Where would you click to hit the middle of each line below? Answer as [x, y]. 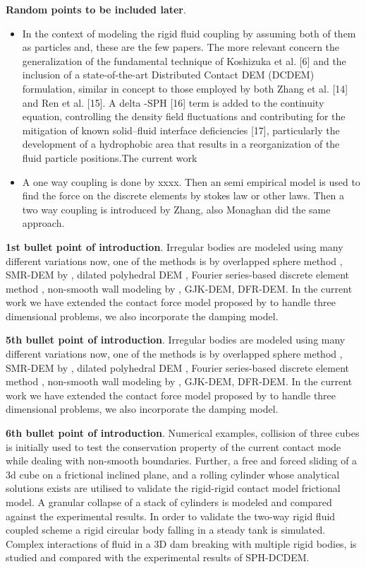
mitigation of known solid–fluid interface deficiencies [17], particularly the [181, 130]
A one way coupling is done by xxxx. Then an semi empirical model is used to [191, 181]
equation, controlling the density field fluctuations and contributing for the [184, 116]
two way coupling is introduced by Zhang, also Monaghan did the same [176, 209]
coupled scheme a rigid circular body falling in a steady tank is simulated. [166, 530]
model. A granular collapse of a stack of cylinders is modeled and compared [169, 502]
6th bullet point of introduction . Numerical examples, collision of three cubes [183, 433]
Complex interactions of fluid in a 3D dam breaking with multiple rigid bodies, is [181, 543]
